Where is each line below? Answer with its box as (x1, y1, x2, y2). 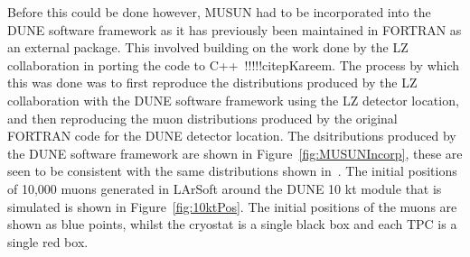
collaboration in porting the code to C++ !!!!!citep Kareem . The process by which (7, 55, 460, 74)
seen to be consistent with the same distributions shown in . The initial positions (7, 161, 457, 180)
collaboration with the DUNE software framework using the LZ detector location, (7, 90, 459, 109)
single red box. (7, 232, 89, 251)
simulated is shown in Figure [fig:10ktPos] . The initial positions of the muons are (7, 197, 457, 216)
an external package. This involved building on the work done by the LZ (7, 38, 409, 57)
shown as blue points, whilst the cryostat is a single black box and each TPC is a (7, 215, 457, 234)
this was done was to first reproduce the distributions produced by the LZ (7, 73, 418, 92)
